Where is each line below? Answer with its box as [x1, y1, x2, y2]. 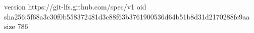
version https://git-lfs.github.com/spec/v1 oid [4, 1, 146, 11]
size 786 [4, 21, 28, 31]
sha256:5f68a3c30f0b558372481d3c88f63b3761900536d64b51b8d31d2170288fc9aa [4, 11, 250, 21]
